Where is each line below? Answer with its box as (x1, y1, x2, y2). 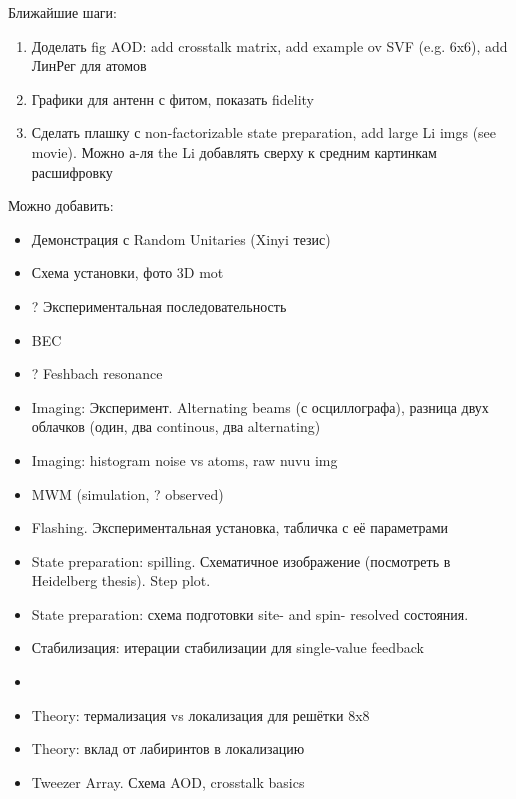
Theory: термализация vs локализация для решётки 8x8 (31, 704, 370, 725)
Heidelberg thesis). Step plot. (31, 570, 211, 591)
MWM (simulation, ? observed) (31, 483, 224, 504)
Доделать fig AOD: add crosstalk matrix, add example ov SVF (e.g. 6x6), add (31, 35, 508, 56)
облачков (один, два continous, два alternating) (31, 416, 321, 437)
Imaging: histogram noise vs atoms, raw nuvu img (31, 449, 338, 470)
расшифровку (31, 161, 113, 182)
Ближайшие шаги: (8, 2, 117, 22)
